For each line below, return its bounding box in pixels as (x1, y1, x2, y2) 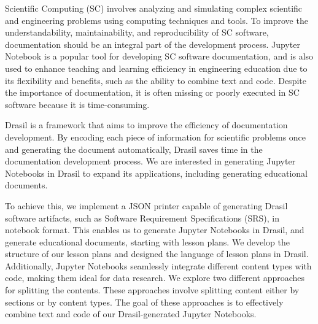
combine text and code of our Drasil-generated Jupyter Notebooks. (5, 307, 257, 320)
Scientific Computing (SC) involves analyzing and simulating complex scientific (5, 2, 303, 14)
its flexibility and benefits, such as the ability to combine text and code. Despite (5, 74, 306, 87)
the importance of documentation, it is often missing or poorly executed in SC (5, 86, 300, 99)
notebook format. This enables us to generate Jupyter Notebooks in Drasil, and (5, 223, 304, 236)
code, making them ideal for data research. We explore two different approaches (5, 271, 305, 284)
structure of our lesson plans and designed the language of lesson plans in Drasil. (5, 247, 309, 260)
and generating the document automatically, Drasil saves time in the (5, 142, 263, 155)
